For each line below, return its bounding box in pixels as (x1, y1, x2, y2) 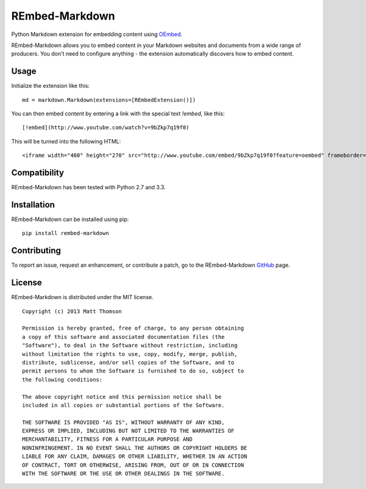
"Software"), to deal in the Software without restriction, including (22, 342, 238, 349)
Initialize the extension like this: (11, 82, 90, 90)
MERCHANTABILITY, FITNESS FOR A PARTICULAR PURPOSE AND (22, 436, 193, 443)
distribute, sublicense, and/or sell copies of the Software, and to (22, 359, 235, 366)
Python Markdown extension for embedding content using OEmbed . (11, 31, 182, 38)
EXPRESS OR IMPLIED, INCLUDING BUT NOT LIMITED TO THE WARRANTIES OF (22, 427, 235, 435)
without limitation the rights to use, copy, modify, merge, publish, (22, 350, 238, 357)
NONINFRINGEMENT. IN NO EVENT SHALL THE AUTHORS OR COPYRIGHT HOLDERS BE (22, 444, 248, 451)
